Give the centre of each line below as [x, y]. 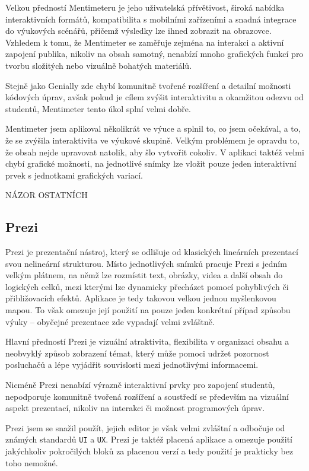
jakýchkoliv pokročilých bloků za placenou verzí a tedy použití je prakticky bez [149, 451]
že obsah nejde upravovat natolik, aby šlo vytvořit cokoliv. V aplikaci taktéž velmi [155, 152]
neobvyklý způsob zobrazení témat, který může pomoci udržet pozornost [137, 353]
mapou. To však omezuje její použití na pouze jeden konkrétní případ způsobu [148, 310]
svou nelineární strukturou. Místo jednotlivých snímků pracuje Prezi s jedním [146, 263]
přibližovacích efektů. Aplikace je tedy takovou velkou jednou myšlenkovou [141, 298]
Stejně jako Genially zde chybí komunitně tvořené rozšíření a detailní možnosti [148, 85]
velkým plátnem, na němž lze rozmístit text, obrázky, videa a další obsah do [144, 275]
